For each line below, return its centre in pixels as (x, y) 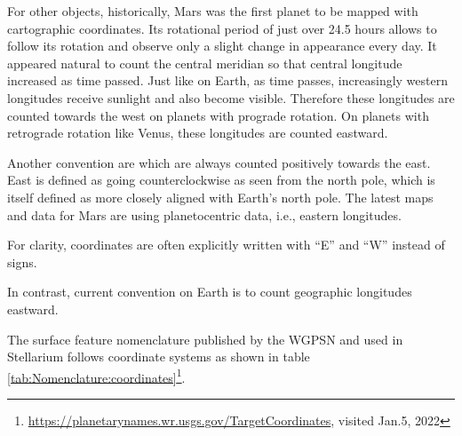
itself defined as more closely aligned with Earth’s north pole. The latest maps (220, 197)
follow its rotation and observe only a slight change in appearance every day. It (222, 46)
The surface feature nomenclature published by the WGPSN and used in (205, 339)
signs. (22, 262)
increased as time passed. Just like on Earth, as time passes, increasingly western (227, 80)
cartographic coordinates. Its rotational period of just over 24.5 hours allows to (222, 28)
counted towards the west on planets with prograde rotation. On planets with (218, 115)
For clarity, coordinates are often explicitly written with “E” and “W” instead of (226, 245)
